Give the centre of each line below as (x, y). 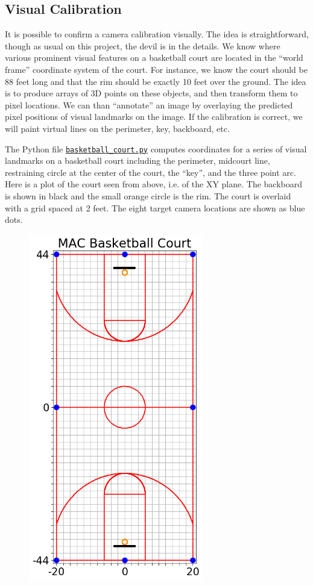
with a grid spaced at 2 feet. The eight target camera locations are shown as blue (155, 207)
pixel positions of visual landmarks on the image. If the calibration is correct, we (154, 117)
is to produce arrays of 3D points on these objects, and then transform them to (151, 93)
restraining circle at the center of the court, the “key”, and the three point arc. (150, 172)
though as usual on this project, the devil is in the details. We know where (143, 45)
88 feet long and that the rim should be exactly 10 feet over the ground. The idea (156, 81)
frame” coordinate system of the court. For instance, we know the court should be (156, 69)
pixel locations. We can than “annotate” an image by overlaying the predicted (149, 104)
